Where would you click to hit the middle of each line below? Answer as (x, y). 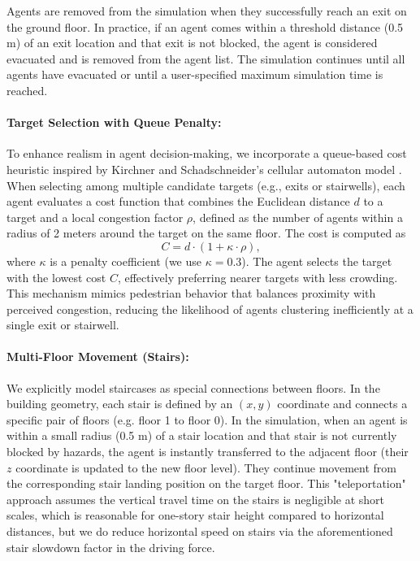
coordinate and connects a (342, 404)
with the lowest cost (56, 277)
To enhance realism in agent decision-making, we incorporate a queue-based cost (207, 153)
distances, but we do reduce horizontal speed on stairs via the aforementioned (200, 531)
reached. (27, 90)
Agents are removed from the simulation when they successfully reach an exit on (207, 11)
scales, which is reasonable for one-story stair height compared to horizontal (195, 515)
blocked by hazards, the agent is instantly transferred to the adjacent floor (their (208, 452)
